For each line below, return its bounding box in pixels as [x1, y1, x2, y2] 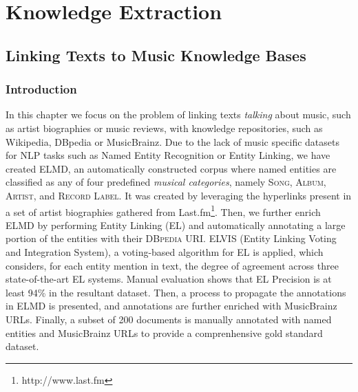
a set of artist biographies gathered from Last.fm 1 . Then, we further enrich [6, 202, 321, 219]
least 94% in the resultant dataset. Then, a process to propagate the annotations [6, 285, 346, 299]
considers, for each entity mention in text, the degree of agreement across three [6, 258, 339, 272]
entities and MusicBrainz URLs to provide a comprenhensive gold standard [6, 325, 323, 340]
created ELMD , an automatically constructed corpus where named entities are [6, 161, 337, 175]
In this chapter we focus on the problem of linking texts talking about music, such [6, 107, 351, 122]
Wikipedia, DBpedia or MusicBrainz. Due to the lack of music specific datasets [6, 134, 339, 149]
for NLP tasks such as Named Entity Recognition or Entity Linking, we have [6, 148, 330, 162]
